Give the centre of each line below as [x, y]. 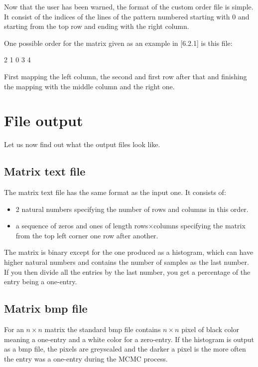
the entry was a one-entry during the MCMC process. [86, 358]
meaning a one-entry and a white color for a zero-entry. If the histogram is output [129, 339]
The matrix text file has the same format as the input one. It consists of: [115, 192]
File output [44, 120]
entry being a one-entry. [41, 281]
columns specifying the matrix [199, 226]
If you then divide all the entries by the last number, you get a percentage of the [127, 272]
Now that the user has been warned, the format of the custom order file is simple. [129, 6]
